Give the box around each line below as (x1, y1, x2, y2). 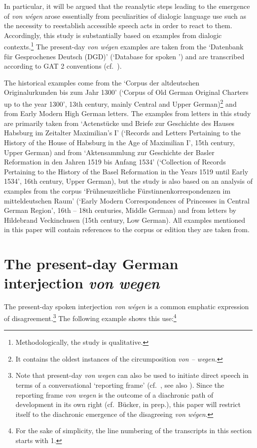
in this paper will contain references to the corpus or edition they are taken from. (4, 224, 250, 235)
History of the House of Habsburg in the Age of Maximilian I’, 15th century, (4, 137, 235, 148)
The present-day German (4, 253, 179, 274)
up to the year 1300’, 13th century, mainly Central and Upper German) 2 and (4, 97, 237, 109)
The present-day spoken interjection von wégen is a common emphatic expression (4, 301, 249, 312)
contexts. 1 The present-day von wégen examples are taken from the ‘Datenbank (4, 40, 244, 52)
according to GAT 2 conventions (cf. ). (4, 61, 122, 71)
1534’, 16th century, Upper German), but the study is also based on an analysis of (4, 176, 253, 186)
